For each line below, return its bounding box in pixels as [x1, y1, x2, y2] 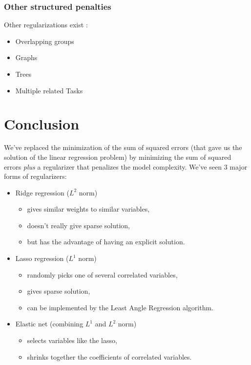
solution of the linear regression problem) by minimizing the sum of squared [4, 151, 231, 162]
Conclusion [4, 114, 80, 134]
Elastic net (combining [15, 319, 84, 329]
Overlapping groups [15, 36, 74, 46]
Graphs [15, 52, 38, 63]
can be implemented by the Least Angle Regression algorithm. [27, 302, 213, 312]
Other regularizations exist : [4, 20, 88, 30]
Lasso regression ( [15, 253, 69, 263]
